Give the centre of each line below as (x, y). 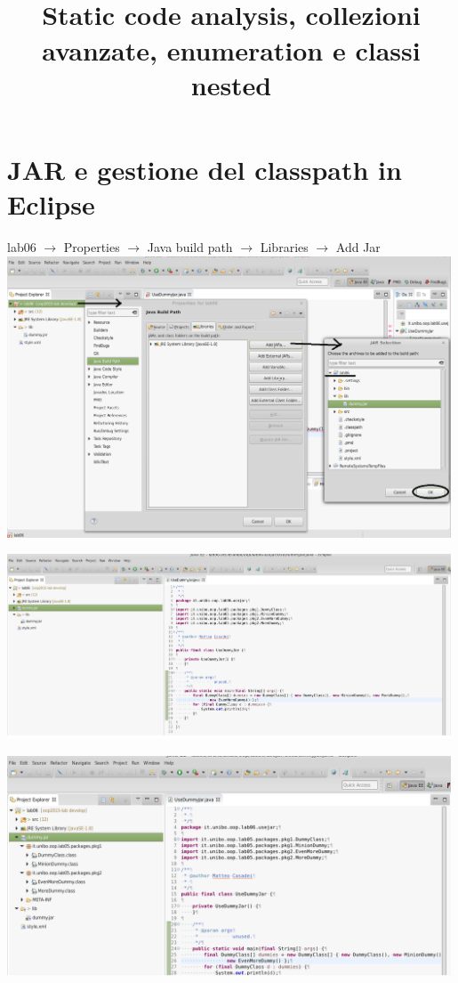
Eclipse (51, 204)
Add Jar (358, 247)
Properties (92, 247)
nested (231, 84)
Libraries (284, 247)
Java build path (190, 247)
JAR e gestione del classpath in (205, 169)
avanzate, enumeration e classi (231, 49)
